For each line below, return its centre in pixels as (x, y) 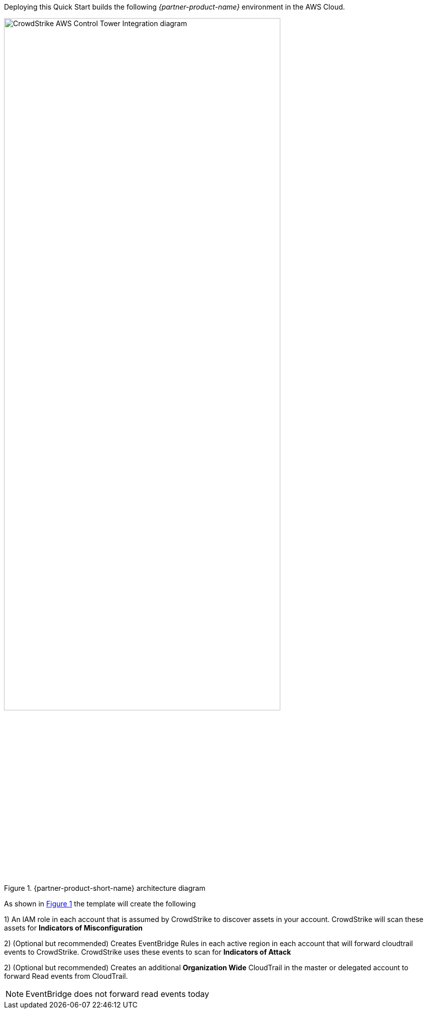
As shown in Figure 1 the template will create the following (100, 903)
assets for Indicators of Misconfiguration (73, 928)
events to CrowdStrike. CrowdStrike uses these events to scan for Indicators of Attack (148, 952)
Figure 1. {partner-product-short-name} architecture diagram (105, 888)
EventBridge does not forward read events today (118, 994)
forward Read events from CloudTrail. (66, 976)
